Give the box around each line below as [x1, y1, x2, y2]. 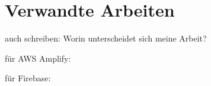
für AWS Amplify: [5, 52, 71, 64]
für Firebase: [5, 72, 51, 84]
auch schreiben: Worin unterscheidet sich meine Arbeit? [5, 32, 207, 44]
